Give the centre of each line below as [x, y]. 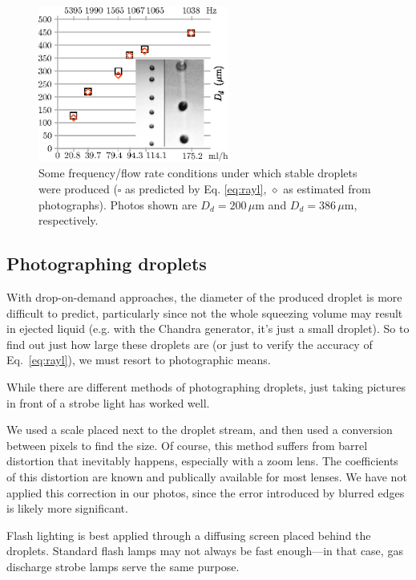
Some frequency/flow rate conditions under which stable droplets [198, 173]
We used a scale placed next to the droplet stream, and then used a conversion [200, 430]
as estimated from [327, 189]
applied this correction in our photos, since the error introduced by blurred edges [206, 492]
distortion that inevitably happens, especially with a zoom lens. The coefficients [202, 461]
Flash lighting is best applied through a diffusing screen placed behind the [189, 535]
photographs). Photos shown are [118, 204]
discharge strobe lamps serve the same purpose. [123, 566]
